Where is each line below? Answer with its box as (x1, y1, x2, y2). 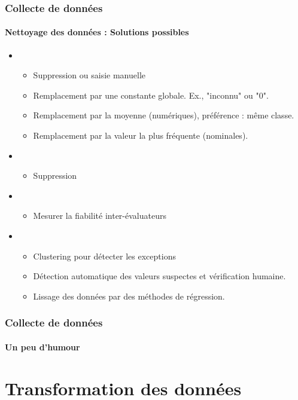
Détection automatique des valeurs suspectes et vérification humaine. (33, 270, 286, 282)
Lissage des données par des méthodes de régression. (33, 289, 225, 302)
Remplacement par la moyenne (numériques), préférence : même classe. (33, 109, 294, 121)
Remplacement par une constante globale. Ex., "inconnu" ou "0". (33, 88, 269, 101)
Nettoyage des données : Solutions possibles (5, 26, 189, 38)
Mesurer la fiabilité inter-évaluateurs (33, 209, 166, 222)
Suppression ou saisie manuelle (33, 69, 145, 81)
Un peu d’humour (5, 340, 80, 353)
